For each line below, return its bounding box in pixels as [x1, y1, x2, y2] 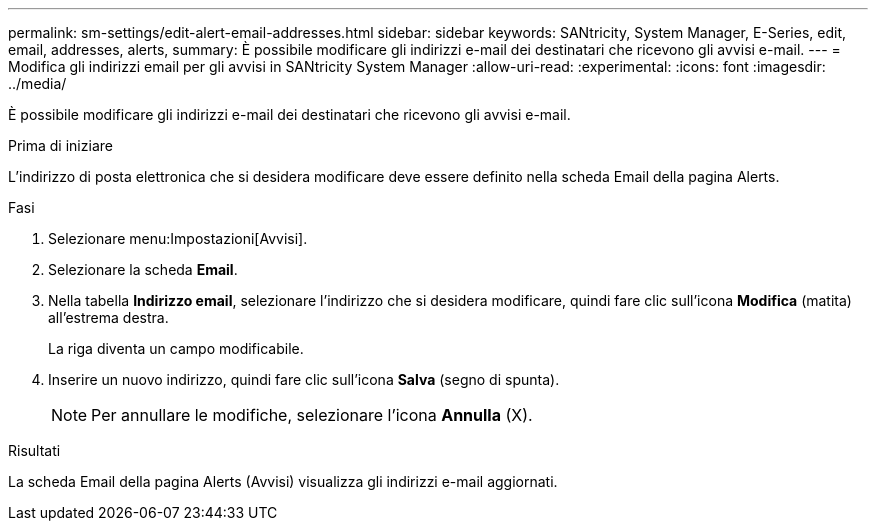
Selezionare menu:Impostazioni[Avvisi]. [48, 230, 308, 247]
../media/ [8, 75, 67, 92]
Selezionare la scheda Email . [48, 261, 238, 278]
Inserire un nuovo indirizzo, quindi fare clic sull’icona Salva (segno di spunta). [48, 371, 560, 388]
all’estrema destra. [48, 309, 169, 326]
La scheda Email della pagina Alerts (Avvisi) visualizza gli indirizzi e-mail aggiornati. [8, 473, 558, 490]
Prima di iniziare [8, 137, 113, 154]
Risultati [8, 442, 61, 459]
